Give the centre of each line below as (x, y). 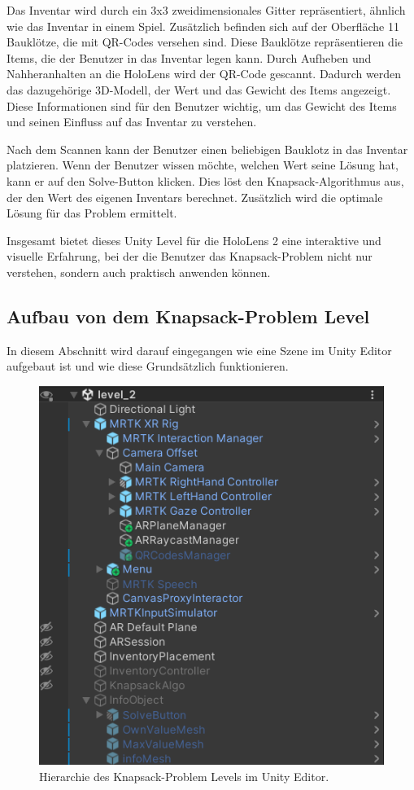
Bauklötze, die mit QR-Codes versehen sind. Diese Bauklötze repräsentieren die (205, 42)
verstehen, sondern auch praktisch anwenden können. (139, 272)
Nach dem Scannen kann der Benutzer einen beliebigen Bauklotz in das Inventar (207, 149)
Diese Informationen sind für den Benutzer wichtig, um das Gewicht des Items (202, 105)
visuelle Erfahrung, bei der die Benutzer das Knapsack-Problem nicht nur (190, 256)
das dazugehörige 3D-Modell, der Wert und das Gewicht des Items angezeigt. (199, 89)
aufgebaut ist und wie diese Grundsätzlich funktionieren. (148, 366)
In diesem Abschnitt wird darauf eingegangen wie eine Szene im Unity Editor (199, 350)
